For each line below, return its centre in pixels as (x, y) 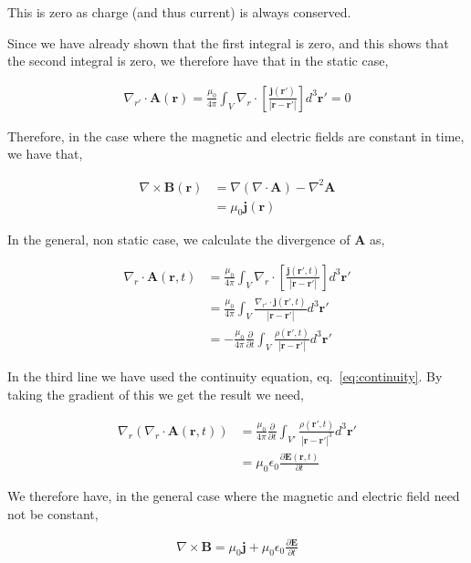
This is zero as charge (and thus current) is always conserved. (179, 12)
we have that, (45, 154)
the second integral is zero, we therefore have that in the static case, (198, 61)
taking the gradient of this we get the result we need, (156, 394)
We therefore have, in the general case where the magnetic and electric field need (234, 495)
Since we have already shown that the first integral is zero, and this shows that (228, 42)
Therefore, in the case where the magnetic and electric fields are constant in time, (236, 136)
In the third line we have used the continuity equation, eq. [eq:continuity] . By (225, 376)
